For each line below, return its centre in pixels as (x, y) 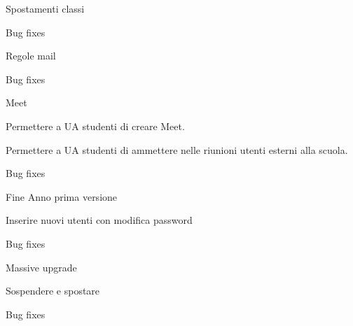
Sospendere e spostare (53, 291)
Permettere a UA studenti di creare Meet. (95, 126)
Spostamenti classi (45, 8)
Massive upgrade (41, 267)
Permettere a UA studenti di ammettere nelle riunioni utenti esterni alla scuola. (177, 149)
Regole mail (31, 56)
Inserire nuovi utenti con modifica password (99, 220)
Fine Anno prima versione (62, 196)
